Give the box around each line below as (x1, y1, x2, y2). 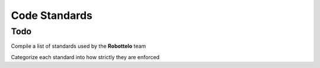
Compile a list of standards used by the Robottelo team (11, 43, 146, 50)
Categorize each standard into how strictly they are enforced (11, 53, 160, 60)
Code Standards (11, 9, 93, 22)
